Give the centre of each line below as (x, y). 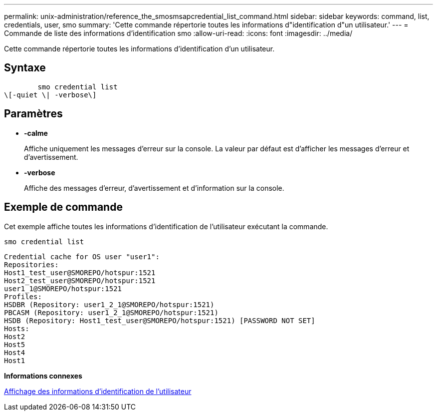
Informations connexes (43, 376)
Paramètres (33, 114)
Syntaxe (25, 68)
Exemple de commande (63, 207)
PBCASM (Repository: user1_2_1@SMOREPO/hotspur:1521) (111, 312)
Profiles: (23, 296)
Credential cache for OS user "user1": (82, 256)
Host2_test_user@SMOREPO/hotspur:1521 (80, 280)
